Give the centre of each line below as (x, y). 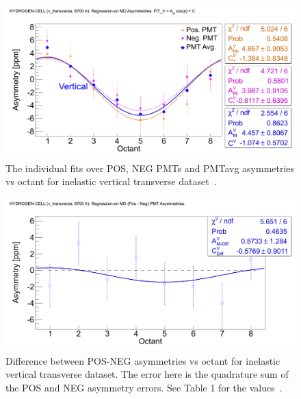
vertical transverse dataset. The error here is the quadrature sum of (147, 374)
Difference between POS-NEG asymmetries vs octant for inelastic (143, 360)
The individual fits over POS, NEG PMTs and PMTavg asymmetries (150, 168)
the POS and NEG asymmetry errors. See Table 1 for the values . (144, 387)
